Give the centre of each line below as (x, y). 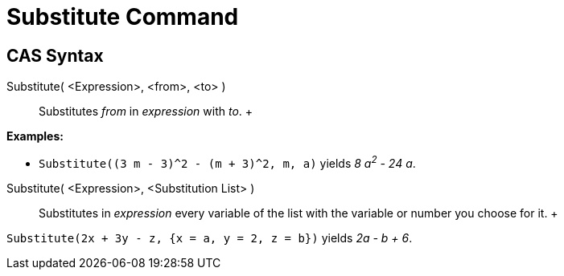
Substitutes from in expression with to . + (146, 112)
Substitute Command (123, 17)
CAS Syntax (55, 55)
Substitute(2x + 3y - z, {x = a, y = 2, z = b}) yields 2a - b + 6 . (210, 237)
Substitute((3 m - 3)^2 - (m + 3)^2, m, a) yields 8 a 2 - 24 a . (227, 162)
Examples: (35, 136)
